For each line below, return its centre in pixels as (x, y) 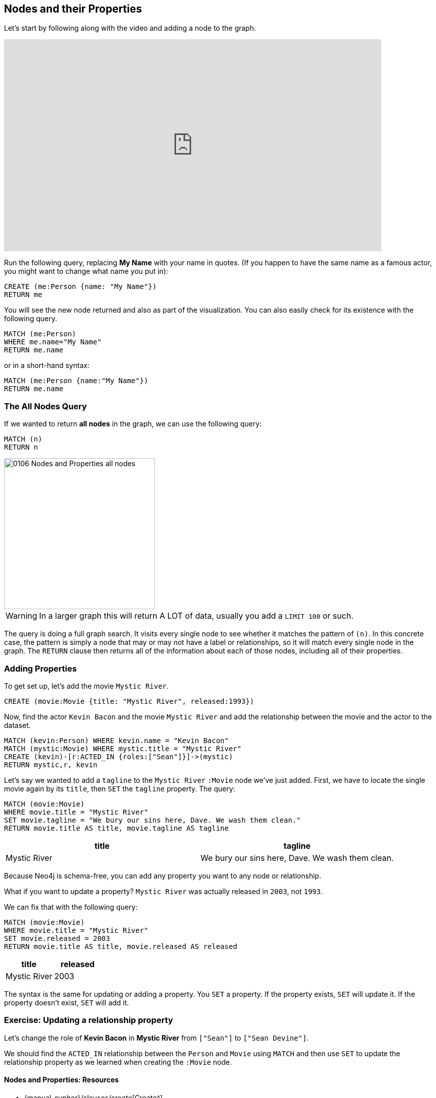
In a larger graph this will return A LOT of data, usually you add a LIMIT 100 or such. (196, 616)
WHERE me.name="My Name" (53, 342)
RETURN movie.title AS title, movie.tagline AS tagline (116, 828)
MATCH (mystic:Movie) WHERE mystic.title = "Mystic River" (123, 748)
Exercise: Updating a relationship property (89, 1020)
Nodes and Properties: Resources (62, 1080)
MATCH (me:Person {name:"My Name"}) (76, 381)
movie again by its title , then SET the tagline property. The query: (120, 788)
